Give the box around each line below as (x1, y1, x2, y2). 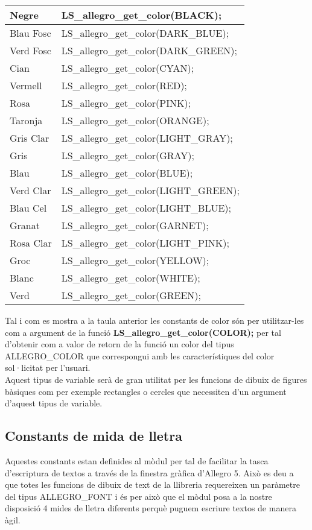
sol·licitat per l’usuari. (5, 361, 91, 374)
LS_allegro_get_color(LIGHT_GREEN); (61, 183, 240, 197)
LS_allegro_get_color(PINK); (61, 96, 191, 110)
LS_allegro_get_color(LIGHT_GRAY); (61, 131, 233, 145)
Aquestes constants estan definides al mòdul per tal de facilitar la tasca (5, 454, 269, 467)
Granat (10, 218, 40, 232)
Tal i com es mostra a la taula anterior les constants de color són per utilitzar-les (5, 314, 304, 326)
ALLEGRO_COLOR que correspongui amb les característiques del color (5, 349, 275, 362)
